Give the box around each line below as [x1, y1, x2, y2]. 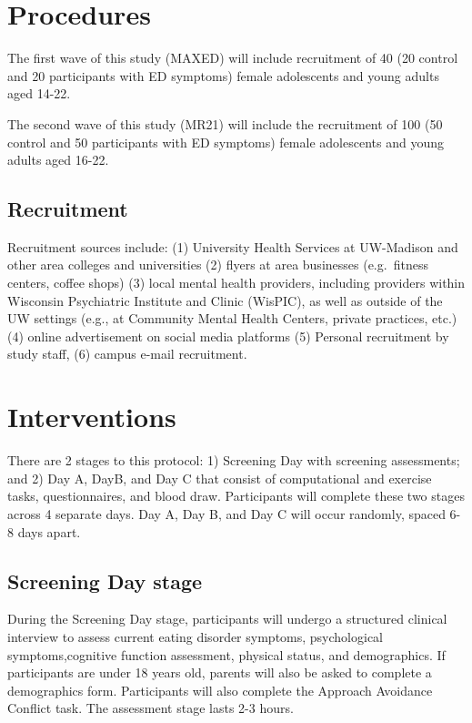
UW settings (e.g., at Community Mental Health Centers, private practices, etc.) [7, 309, 457, 328]
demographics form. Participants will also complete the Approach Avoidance [7, 680, 433, 699]
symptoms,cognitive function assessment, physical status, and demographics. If [7, 645, 446, 664]
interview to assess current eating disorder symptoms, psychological [7, 626, 383, 646]
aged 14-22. [7, 84, 71, 103]
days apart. [17, 522, 81, 541]
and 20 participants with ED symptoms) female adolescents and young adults [7, 66, 439, 85]
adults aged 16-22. [7, 150, 109, 169]
